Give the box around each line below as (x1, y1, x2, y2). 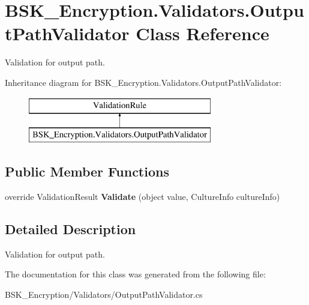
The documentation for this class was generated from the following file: (5, 268, 266, 280)
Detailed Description (5, 219, 136, 238)
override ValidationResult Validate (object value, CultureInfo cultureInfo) (5, 190, 280, 202)
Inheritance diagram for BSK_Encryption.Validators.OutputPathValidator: (5, 76, 282, 88)
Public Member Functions (5, 162, 169, 181)
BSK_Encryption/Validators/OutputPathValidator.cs (5, 288, 203, 300)
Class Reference (136, 21, 269, 46)
